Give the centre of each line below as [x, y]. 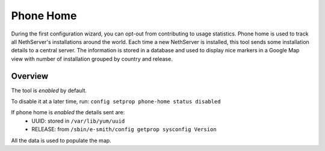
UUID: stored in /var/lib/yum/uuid [78, 121]
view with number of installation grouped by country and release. [92, 59]
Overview [30, 76]
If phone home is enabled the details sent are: [68, 112]
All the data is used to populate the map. [61, 140]
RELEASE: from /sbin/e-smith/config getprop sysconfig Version [124, 129]
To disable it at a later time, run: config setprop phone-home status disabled [116, 102]
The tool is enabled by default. [49, 90]
